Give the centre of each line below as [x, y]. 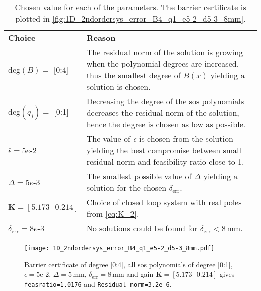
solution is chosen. [118, 86]
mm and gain [133, 274]
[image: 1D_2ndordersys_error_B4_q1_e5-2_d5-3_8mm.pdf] [119, 248]
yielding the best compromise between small [164, 150]
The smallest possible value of [139, 176]
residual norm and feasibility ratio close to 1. [165, 162]
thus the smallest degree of [134, 75]
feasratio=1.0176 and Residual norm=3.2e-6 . [98, 284]
